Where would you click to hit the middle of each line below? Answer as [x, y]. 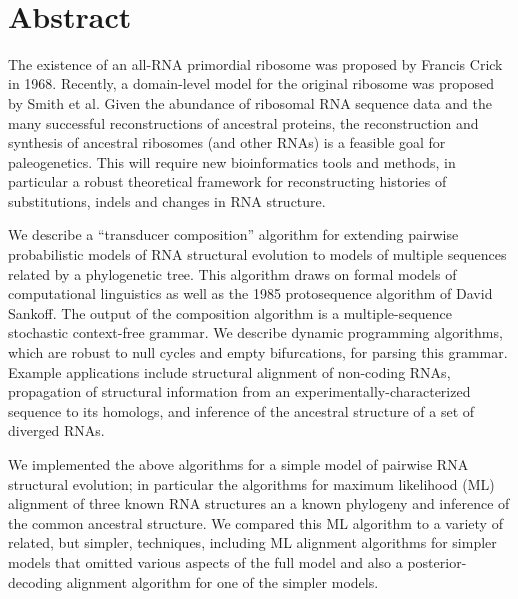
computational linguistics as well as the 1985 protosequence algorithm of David [250, 293]
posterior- [437, 561]
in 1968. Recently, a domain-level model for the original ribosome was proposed [251, 83]
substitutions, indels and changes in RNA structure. [167, 200]
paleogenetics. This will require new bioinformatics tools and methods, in [232, 161]
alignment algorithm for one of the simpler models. [222, 581]
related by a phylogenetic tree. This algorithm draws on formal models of [232, 273]
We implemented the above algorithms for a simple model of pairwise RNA [238, 464]
